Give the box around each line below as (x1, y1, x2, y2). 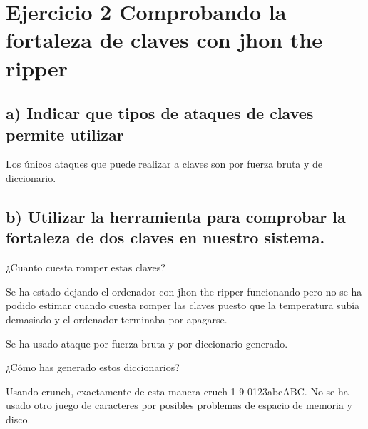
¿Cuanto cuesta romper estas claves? (6, 260, 165, 275)
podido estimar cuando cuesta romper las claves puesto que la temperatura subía (6, 298, 360, 313)
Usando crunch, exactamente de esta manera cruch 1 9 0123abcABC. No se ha (6, 383, 349, 398)
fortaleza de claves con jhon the (6, 25, 323, 54)
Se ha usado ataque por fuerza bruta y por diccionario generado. (6, 335, 288, 350)
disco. (6, 411, 31, 426)
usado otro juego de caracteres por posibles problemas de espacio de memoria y (6, 398, 352, 413)
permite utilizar (6, 123, 124, 145)
